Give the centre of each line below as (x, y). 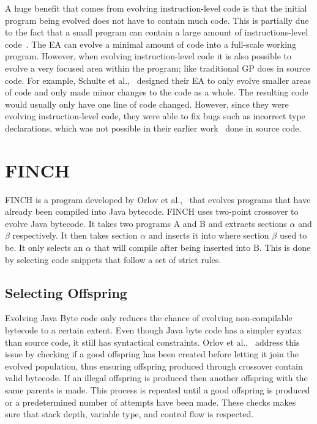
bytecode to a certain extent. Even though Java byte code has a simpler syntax (153, 330)
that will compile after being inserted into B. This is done (202, 247)
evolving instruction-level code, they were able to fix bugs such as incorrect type (155, 116)
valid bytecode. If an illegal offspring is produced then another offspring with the (156, 378)
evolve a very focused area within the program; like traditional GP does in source (158, 68)
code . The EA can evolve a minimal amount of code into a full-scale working (151, 44)
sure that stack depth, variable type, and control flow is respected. (129, 414)
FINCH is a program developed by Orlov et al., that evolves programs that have (158, 199)
